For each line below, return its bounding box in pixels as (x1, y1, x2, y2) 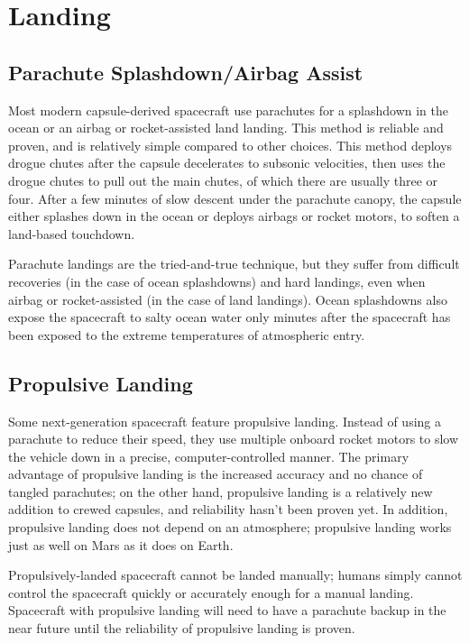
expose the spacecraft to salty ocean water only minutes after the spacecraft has (8, 308, 451, 326)
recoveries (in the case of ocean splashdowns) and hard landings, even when (8, 271, 426, 290)
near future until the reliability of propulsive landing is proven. (8, 619, 355, 638)
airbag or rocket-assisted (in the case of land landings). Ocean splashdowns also (8, 289, 447, 308)
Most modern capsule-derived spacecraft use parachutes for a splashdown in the (8, 100, 448, 119)
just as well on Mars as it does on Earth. (8, 535, 234, 554)
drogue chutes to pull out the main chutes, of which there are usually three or (8, 170, 438, 189)
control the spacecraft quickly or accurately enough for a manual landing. (8, 583, 414, 602)
